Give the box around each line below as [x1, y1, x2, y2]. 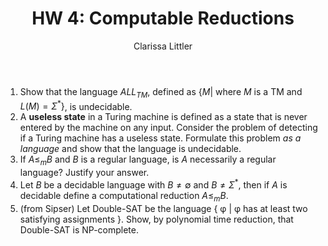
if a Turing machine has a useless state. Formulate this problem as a [19, 132, 302, 144]
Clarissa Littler [133, 40, 193, 52]
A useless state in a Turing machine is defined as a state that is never [19, 111, 308, 123]
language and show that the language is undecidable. [19, 143, 242, 155]
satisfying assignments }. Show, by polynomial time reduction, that [19, 213, 294, 225]
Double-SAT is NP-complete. [19, 223, 139, 236]
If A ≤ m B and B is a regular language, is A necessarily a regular [19, 153, 277, 168]
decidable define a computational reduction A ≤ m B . [19, 189, 229, 204]
